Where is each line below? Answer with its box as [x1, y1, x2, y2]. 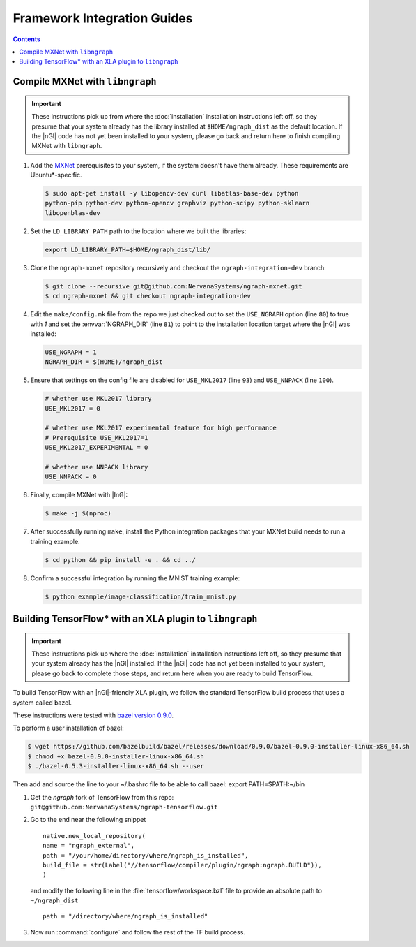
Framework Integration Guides [13, 10, 193, 26]
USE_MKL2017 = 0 [45, 404, 101, 412]
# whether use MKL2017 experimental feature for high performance [45, 424, 277, 432]
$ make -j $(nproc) [45, 510, 111, 517]
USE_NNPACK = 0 [45, 473, 97, 481]
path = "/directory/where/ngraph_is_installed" [43, 912, 208, 920]
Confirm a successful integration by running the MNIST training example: [30, 573, 240, 582]
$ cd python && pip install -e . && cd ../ [45, 556, 197, 564]
